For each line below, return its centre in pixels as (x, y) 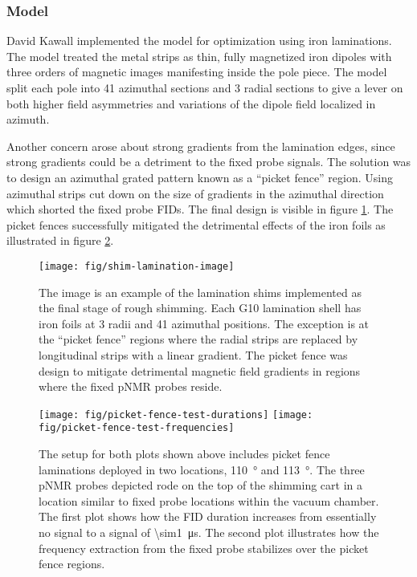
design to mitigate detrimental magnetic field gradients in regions (200, 370)
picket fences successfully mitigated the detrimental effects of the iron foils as (196, 224)
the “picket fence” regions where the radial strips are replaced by (198, 339)
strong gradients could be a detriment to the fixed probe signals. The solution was (209, 162)
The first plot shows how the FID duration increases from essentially (208, 516)
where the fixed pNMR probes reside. (131, 386)
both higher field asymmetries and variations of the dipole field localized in (191, 103)
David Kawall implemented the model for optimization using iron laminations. (199, 41)
